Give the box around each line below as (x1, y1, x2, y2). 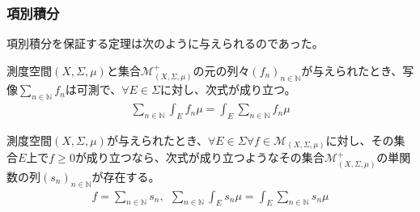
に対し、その (325, 131, 394, 148)
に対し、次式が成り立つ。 (159, 81, 296, 98)
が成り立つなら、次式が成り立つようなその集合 (74, 149, 325, 166)
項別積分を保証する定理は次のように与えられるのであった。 (6, 35, 324, 52)
